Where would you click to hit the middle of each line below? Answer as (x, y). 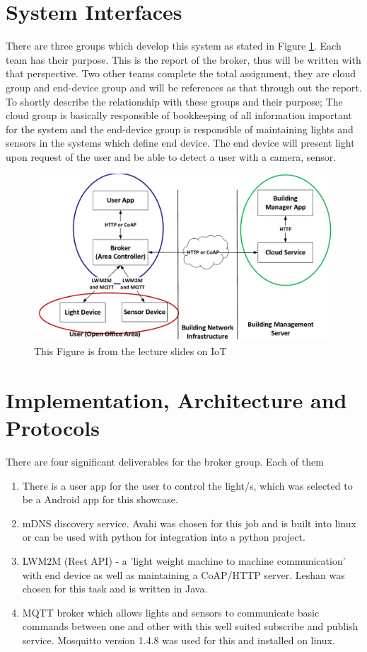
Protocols (53, 428)
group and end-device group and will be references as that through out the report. (184, 87)
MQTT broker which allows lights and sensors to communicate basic (171, 612)
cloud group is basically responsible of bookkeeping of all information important (179, 115)
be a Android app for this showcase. (100, 499)
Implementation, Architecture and (176, 399)
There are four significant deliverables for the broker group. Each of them (165, 461)
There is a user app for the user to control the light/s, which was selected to (187, 485)
